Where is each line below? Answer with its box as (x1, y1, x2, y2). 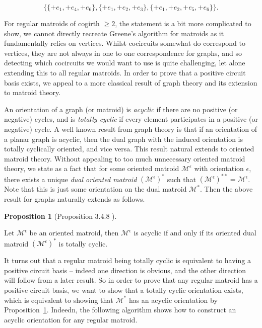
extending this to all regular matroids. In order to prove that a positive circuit (4, 67, 246, 77)
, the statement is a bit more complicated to (115, 18, 251, 28)
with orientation (194, 163, 244, 174)
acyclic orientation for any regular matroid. (4, 314, 138, 324)
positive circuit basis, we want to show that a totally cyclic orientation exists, (4, 285, 243, 295)
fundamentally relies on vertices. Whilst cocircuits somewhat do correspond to (4, 38, 245, 48)
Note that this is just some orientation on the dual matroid (4, 184, 187, 194)
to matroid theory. (4, 87, 61, 98)
